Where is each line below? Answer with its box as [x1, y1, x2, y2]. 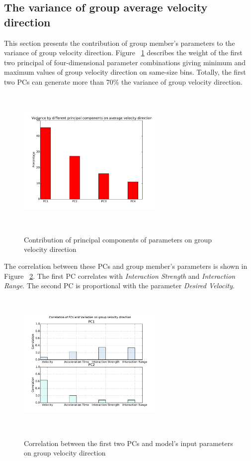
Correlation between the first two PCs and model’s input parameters [24, 438, 233, 448]
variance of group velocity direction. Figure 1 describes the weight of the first [4, 47, 243, 58]
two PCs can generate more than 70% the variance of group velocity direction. [4, 76, 243, 87]
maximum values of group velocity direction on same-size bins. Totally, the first [4, 67, 246, 77]
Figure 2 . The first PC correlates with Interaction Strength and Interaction [4, 270, 236, 281]
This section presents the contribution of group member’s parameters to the [4, 37, 235, 48]
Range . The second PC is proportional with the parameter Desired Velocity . [4, 280, 235, 291]
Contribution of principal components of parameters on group [24, 234, 212, 244]
